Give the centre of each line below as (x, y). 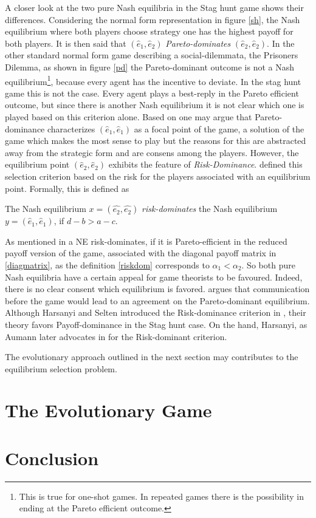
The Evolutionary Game (108, 410)
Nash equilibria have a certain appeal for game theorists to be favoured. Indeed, (154, 277)
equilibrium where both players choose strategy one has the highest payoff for (149, 31)
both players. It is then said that (66, 43)
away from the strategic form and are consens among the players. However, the (152, 152)
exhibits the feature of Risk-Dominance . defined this (205, 164)
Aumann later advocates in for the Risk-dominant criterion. (116, 336)
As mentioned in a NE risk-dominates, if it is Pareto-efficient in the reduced (146, 241)
